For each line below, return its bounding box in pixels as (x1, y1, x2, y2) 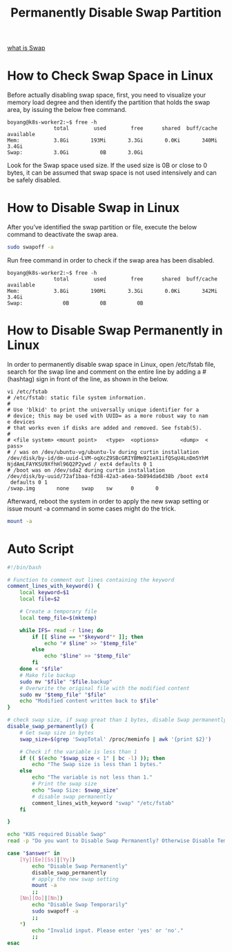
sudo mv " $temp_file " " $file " (19, 691, 107, 698)
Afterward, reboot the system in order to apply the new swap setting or (7, 497, 209, 505)
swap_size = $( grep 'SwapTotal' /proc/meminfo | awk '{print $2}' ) (19, 736, 212, 743)
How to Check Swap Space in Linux (7, 68, 214, 84)
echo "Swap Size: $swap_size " (32, 786, 119, 794)
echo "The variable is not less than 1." (32, 774, 153, 781)
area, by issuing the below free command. (7, 106, 127, 114)
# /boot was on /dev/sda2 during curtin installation (7, 466, 166, 474)
